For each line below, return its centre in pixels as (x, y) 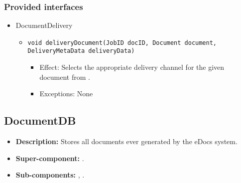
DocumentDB (40, 120)
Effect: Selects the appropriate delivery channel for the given (132, 67)
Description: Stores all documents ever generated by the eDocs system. (126, 141)
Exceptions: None (66, 93)
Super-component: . (50, 158)
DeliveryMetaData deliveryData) (81, 51)
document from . (65, 77)
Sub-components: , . (50, 175)
